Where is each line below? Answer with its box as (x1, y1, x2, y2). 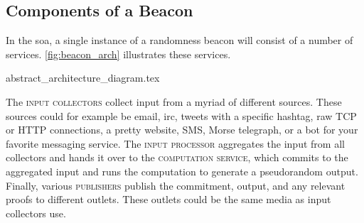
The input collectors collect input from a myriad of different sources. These (6, 94, 342, 109)
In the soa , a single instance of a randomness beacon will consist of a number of (6, 33, 353, 48)
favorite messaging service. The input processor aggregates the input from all (6, 136, 345, 151)
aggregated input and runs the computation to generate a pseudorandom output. (6, 163, 358, 178)
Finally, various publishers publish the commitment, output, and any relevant (6, 178, 346, 192)
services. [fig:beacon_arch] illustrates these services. (6, 46, 231, 61)
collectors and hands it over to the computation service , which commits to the (6, 150, 348, 165)
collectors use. (6, 205, 66, 220)
